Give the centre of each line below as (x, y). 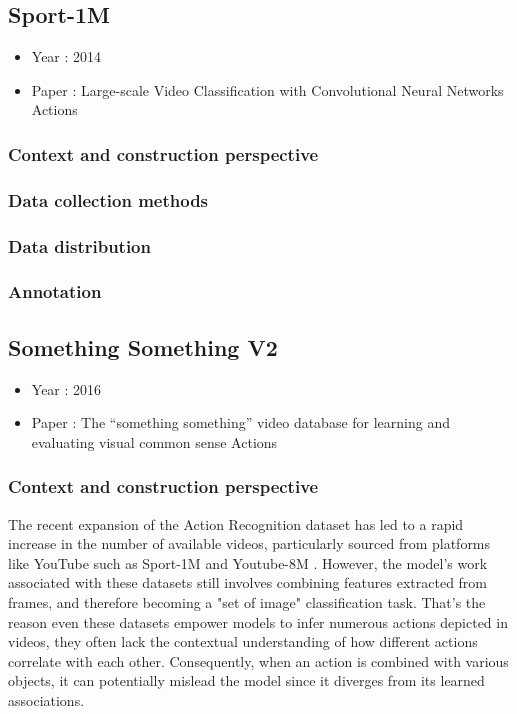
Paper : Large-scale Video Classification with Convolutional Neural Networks (267, 89)
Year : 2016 (66, 388)
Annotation (55, 291)
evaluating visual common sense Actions (154, 441)
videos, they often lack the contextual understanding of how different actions (243, 641)
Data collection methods (108, 199)
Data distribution (79, 245)
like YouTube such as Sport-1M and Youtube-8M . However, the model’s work (248, 562)
